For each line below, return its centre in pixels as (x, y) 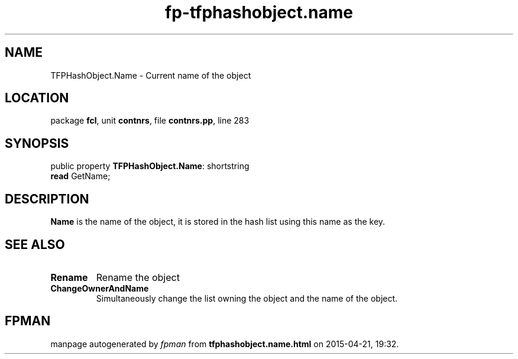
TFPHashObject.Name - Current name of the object (151, 75)
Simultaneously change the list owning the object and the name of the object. (247, 298)
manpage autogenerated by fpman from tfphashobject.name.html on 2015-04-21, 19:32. (225, 344)
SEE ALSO (35, 244)
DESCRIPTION (47, 199)
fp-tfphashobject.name (259, 12)
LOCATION (37, 98)
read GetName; (80, 176)
